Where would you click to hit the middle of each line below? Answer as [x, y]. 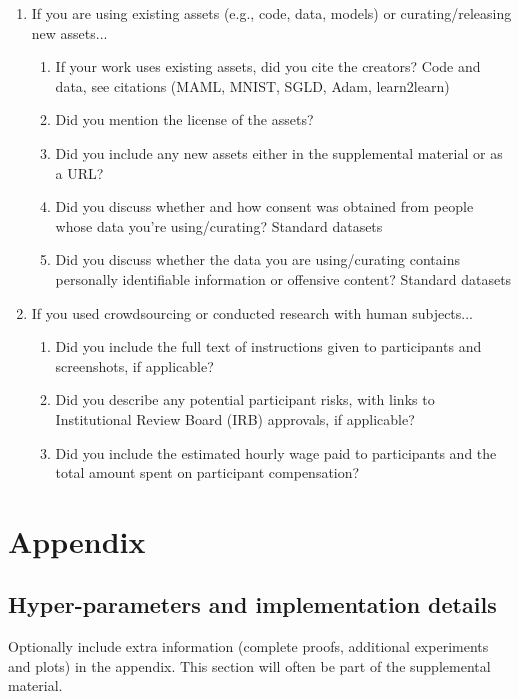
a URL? [79, 172]
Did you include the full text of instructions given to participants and [268, 346]
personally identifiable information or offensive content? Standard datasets [283, 278]
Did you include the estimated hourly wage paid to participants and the [276, 452]
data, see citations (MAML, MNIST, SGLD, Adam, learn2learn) [252, 85]
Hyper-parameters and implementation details [252, 604]
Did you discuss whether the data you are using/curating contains [257, 259]
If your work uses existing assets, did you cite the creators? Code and [268, 66]
